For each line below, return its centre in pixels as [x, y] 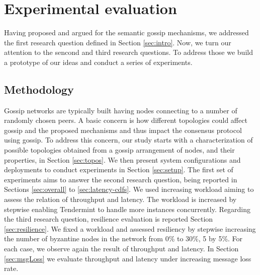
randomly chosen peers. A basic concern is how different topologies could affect [126, 120]
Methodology [39, 89]
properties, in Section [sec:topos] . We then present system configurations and [122, 159]
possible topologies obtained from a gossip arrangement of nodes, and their [119, 150]
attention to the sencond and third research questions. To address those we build [128, 52]
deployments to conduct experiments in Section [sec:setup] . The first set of [119, 169]
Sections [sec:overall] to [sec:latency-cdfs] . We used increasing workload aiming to [129, 189]
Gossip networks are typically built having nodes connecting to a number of [121, 110]
